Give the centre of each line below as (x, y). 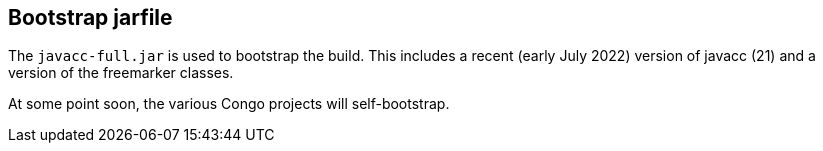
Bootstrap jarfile (90, 17)
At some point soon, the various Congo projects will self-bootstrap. (229, 104)
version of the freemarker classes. (121, 73)
